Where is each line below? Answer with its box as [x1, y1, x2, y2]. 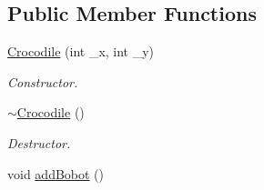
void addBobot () [7, 164, 105, 183]
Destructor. [7, 133, 71, 152]
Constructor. [7, 72, 78, 91]
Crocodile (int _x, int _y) [7, 42, 155, 61]
